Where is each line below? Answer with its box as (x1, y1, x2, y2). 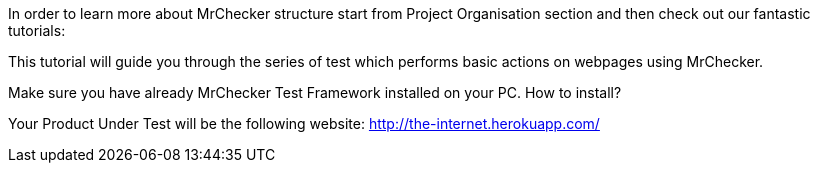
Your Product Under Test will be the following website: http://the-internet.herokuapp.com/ (8, 115, 600, 132)
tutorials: (8, 22, 66, 39)
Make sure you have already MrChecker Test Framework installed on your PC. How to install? (8, 84, 622, 101)
